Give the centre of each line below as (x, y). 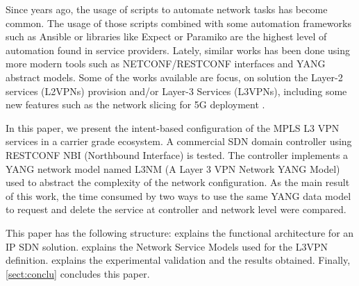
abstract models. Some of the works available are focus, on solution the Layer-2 (174, 77)
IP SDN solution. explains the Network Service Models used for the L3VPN (167, 246)
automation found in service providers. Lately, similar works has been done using (178, 50)
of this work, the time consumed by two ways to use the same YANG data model (178, 195)
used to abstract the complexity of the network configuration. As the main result (178, 182)
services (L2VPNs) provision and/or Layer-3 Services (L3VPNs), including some (176, 91)
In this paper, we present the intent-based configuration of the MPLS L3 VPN (173, 127)
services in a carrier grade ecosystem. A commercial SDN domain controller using (179, 141)
